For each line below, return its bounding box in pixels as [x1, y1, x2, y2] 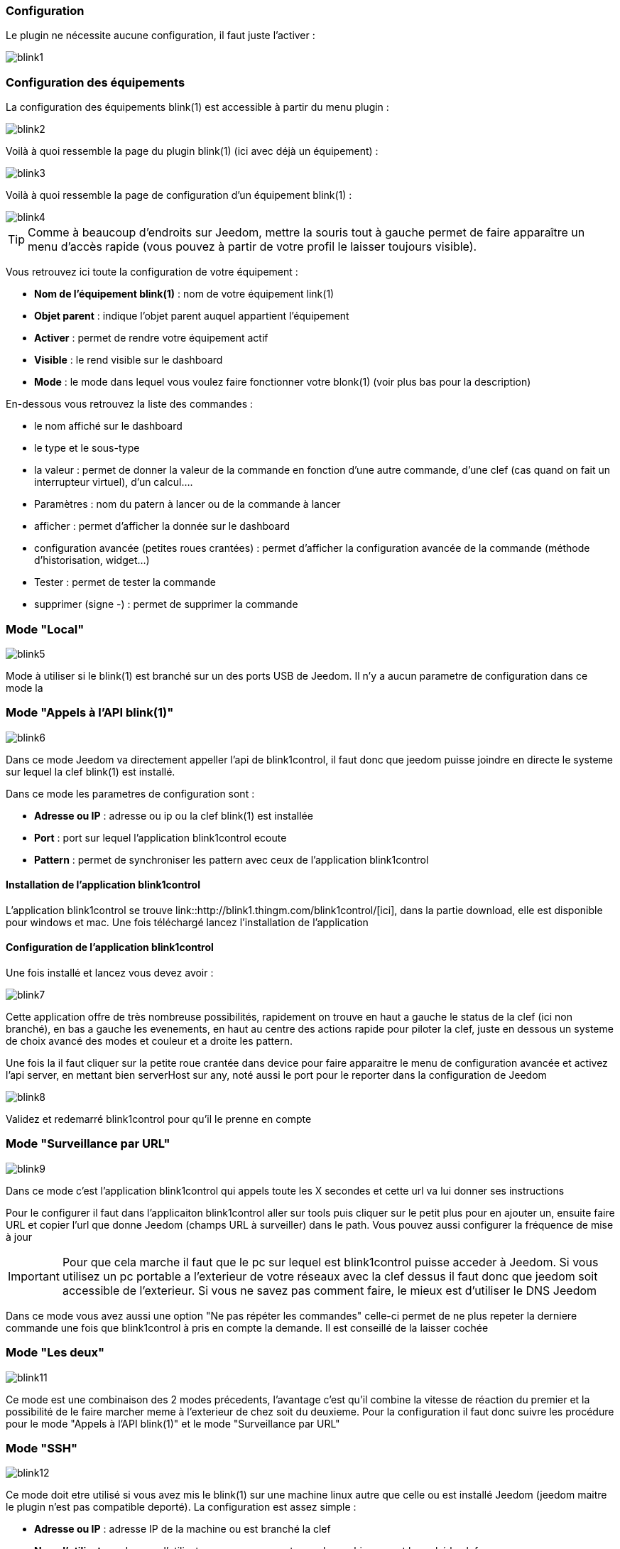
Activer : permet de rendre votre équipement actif [34, 332, 268, 344]
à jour [6, 1230, 33, 1243]
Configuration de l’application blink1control [6, 941, 214, 954]
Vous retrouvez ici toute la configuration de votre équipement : [6, 266, 298, 278]
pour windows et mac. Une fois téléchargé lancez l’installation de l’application [6, 915, 369, 928]
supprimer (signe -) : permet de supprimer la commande [34, 598, 298, 611]
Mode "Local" [6, 621, 85, 636]
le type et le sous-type [34, 442, 140, 455]
